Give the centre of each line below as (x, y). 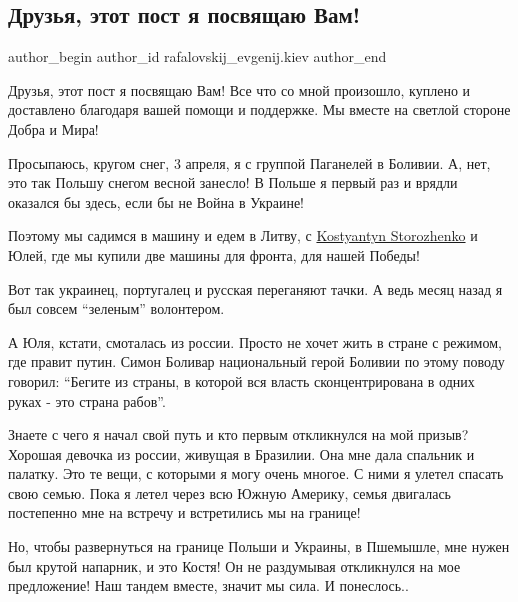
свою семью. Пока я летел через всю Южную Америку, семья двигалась (229, 492)
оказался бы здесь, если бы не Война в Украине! (156, 201)
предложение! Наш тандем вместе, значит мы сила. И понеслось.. (208, 585)
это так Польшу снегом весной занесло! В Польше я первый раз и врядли (233, 182)
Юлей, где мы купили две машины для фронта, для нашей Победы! (214, 254)
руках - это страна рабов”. (87, 400)
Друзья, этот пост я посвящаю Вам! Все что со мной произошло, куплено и (239, 89)
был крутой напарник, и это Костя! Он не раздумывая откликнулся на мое (234, 565)
